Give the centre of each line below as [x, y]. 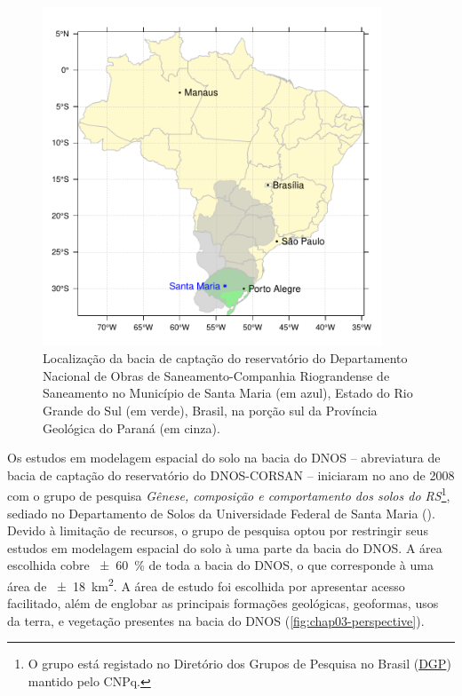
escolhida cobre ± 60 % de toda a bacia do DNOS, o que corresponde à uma [220, 565]
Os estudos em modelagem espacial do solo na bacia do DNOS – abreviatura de [224, 458]
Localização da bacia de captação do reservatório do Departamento [225, 358]
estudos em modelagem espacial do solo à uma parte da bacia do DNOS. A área [225, 547]
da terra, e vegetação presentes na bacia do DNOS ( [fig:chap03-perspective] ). [216, 620]
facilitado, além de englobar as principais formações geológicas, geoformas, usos [223, 603]
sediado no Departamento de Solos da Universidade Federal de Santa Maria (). [221, 513]
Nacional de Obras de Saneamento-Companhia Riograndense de [216, 375]
